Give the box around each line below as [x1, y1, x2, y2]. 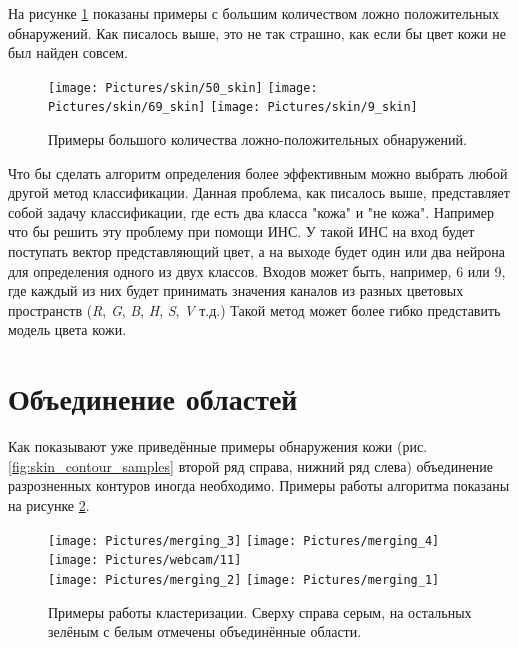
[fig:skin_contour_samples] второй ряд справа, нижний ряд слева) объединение [8, 455, 494, 476]
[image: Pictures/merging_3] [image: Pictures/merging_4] [48, 533, 440, 548]
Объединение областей [8, 378, 298, 419]
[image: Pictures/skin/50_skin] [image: [48, 80, 318, 95]
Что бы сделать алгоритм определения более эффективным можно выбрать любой [8, 162, 508, 183]
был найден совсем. [8, 42, 128, 63]
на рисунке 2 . [8, 494, 90, 515]
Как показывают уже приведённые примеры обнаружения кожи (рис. [8, 436, 428, 457]
